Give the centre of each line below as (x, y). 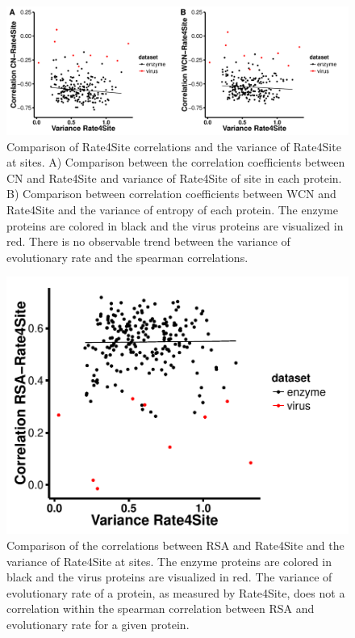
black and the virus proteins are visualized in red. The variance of (169, 577)
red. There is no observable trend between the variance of (148, 241)
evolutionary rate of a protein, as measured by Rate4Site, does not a (176, 592)
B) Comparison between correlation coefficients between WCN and (171, 194)
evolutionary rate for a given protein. (98, 624)
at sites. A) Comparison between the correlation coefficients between (176, 162)
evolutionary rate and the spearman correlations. (127, 257)
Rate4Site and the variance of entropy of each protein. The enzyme (172, 209)
